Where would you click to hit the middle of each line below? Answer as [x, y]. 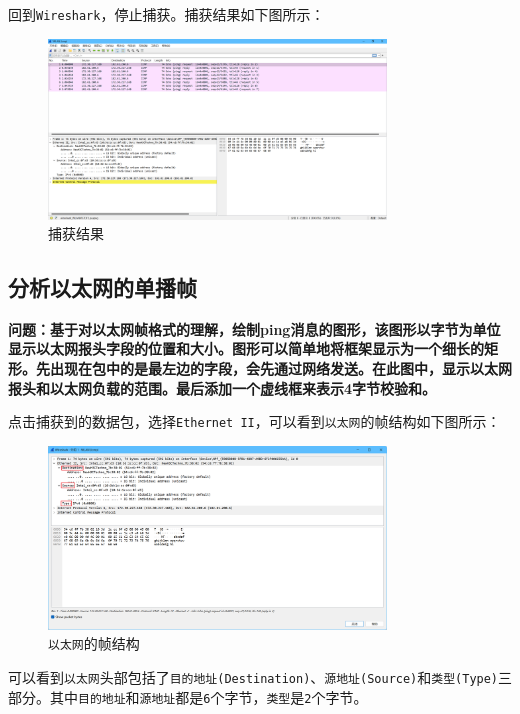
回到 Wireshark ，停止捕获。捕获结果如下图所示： [166, 14]
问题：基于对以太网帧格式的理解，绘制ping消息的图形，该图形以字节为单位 [254, 328]
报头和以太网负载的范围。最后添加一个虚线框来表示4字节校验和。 [222, 387]
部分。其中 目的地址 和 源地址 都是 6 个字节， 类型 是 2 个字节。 [188, 696]
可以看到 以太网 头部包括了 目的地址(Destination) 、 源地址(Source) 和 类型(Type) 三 [260, 677]
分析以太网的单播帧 [102, 287]
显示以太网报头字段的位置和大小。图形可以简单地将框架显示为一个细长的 [246, 348]
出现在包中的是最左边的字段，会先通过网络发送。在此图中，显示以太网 [280, 368]
